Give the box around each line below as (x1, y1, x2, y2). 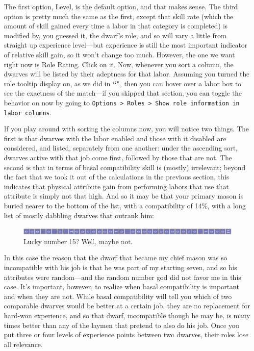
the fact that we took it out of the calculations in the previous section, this (4, 172, 229, 182)
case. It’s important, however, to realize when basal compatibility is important (4, 281, 239, 292)
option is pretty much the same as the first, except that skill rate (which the (4, 11, 233, 21)
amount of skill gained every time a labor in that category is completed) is (4, 21, 228, 31)
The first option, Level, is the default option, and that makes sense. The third (4, 1, 238, 11)
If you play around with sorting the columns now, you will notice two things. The (4, 124, 249, 134)
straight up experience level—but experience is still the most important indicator (4, 40, 248, 50)
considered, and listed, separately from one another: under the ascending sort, (4, 143, 238, 153)
